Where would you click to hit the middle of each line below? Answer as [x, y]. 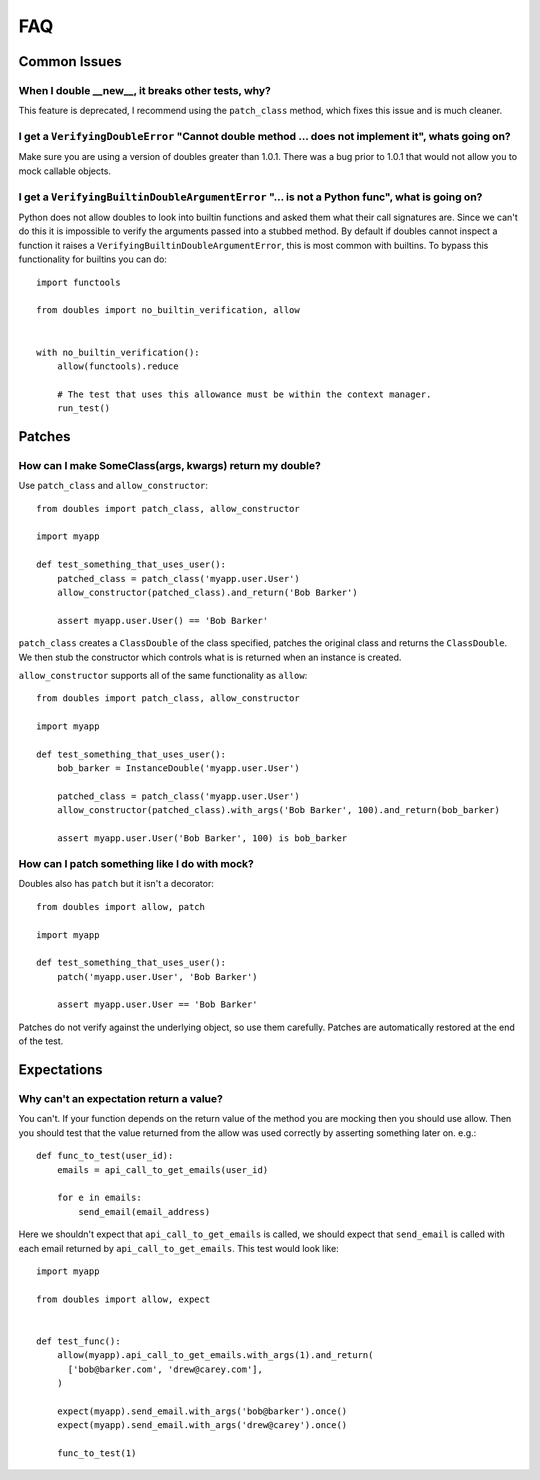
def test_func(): [78, 1341]
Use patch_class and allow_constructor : [113, 486]
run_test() [83, 408]
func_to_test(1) [96, 1453]
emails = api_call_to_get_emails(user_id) [162, 1169]
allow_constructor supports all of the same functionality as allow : [163, 675]
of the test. [41, 1041]
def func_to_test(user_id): [105, 1156]
